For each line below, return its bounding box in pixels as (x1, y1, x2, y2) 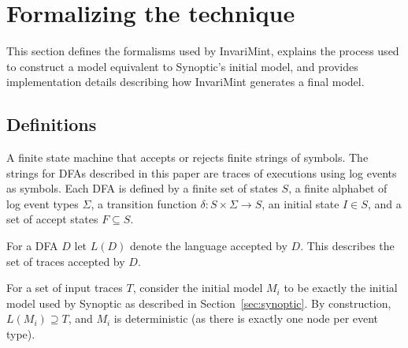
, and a (367, 195, 402, 211)
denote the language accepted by (130, 238, 287, 254)
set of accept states (6, 211, 98, 227)
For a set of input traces (6, 279, 123, 296)
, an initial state (261, 195, 339, 211)
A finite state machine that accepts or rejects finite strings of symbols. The (6, 149, 369, 166)
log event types (6, 195, 79, 211)
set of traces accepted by (6, 253, 125, 269)
